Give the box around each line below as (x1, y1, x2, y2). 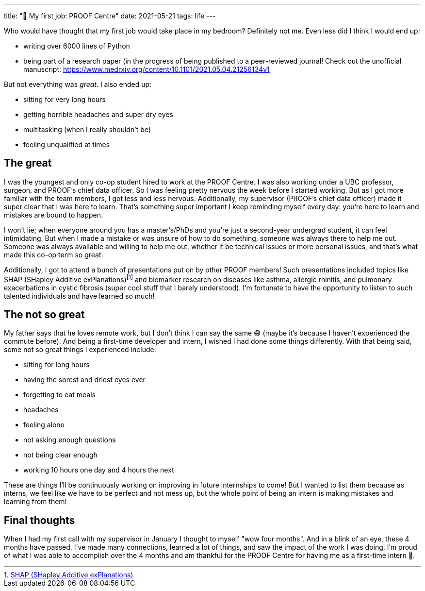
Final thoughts (4, 514, 75, 526)
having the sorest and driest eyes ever (23, 375, 146, 384)
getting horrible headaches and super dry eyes (23, 110, 173, 118)
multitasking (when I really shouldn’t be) (23, 125, 151, 134)
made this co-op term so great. (4, 250, 103, 259)
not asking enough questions (23, 436, 116, 444)
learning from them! (4, 497, 67, 506)
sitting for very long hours (23, 95, 106, 103)
